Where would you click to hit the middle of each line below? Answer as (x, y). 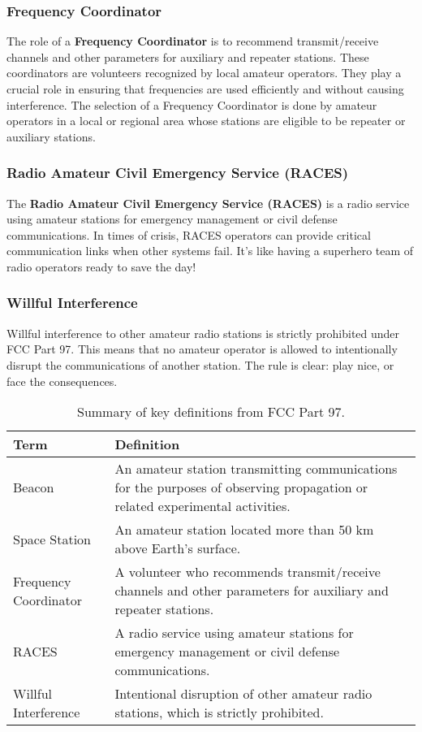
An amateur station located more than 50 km (244, 530)
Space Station (52, 539)
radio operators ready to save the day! (101, 266)
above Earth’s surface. (178, 548)
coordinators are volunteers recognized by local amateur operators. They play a (204, 73)
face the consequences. (62, 381)
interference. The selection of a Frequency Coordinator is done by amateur (192, 104)
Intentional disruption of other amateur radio (243, 694)
